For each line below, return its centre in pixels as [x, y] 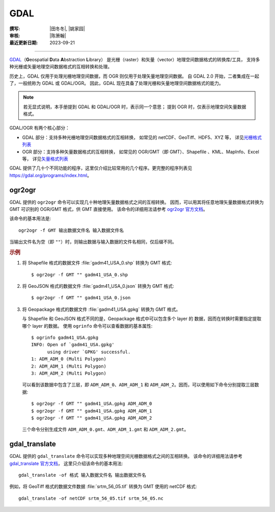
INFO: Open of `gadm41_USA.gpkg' [73, 345]
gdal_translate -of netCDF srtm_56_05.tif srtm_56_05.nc [91, 498]
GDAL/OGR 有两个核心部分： [39, 128]
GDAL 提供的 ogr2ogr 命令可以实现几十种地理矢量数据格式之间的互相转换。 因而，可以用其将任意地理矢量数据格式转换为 [137, 202]
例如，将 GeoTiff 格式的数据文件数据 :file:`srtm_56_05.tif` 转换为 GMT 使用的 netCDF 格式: [103, 486]
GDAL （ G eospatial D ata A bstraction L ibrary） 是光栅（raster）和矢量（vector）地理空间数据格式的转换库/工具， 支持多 [135, 59]
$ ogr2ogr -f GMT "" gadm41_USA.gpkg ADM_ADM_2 [92, 418]
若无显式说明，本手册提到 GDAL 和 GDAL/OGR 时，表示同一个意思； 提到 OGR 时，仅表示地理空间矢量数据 [135, 107]
